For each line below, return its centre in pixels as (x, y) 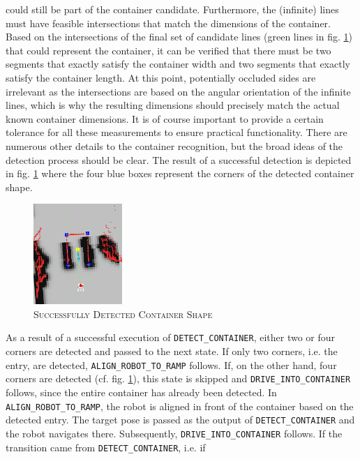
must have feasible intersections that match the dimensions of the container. (168, 23)
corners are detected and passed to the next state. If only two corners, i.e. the (172, 351)
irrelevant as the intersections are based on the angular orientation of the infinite (178, 91)
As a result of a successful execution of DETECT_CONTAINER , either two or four (171, 337)
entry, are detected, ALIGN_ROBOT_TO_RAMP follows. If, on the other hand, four (171, 364)
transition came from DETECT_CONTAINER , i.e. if (106, 447)
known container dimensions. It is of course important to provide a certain (165, 118)
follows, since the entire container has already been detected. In (141, 392)
